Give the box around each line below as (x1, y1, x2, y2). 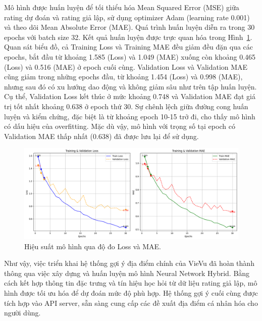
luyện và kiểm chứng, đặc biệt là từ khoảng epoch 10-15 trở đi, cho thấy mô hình (4, 111, 255, 121)
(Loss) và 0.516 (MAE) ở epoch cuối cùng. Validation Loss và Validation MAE (4, 61, 248, 72)
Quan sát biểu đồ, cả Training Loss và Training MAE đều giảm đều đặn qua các (4, 41, 253, 52)
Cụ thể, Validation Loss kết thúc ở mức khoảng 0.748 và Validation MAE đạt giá (4, 91, 255, 102)
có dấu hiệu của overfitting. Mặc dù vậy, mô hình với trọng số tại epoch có (4, 121, 235, 131)
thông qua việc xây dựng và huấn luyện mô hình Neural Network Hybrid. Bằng (4, 267, 250, 278)
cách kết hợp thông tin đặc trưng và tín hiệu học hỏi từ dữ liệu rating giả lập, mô (4, 278, 257, 288)
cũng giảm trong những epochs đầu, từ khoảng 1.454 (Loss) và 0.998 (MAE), (4, 71, 243, 82)
